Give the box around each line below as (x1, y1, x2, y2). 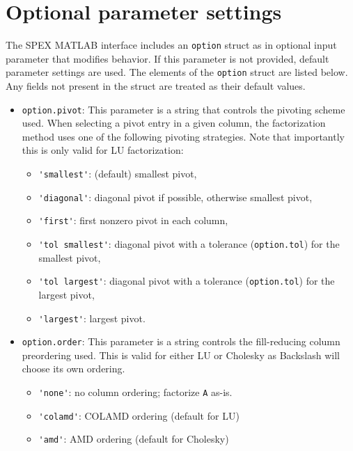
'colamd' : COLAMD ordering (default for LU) (38, 408, 240, 422)
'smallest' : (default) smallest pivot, (38, 166, 197, 181)
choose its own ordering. (22, 361, 125, 376)
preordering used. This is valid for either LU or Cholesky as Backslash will (22, 347, 340, 362)
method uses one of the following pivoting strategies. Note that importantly (22, 129, 345, 143)
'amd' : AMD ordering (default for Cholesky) (38, 432, 229, 446)
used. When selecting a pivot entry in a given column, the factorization (22, 116, 326, 130)
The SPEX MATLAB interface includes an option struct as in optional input (6, 38, 337, 52)
